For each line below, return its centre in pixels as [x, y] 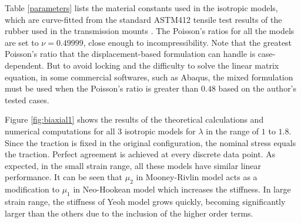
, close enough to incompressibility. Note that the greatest [188, 42]
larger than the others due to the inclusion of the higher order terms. [129, 213]
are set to [22, 42]
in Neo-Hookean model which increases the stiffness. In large [182, 189]
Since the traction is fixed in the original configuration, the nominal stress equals [150, 142]
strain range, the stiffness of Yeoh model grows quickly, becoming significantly [145, 201]
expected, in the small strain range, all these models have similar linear [133, 165]
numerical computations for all [60, 131]
